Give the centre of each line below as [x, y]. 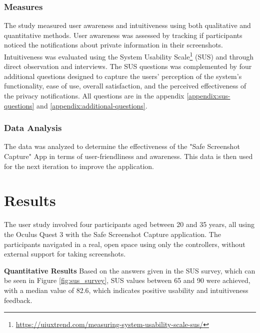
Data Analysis [33, 128]
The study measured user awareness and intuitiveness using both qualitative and [127, 25]
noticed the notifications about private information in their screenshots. [114, 45]
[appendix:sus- [208, 96]
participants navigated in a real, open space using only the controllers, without [125, 244]
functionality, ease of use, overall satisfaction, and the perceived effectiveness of [125, 86]
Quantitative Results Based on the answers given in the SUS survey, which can [130, 270]
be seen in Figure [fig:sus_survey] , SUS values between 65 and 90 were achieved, [127, 280]
